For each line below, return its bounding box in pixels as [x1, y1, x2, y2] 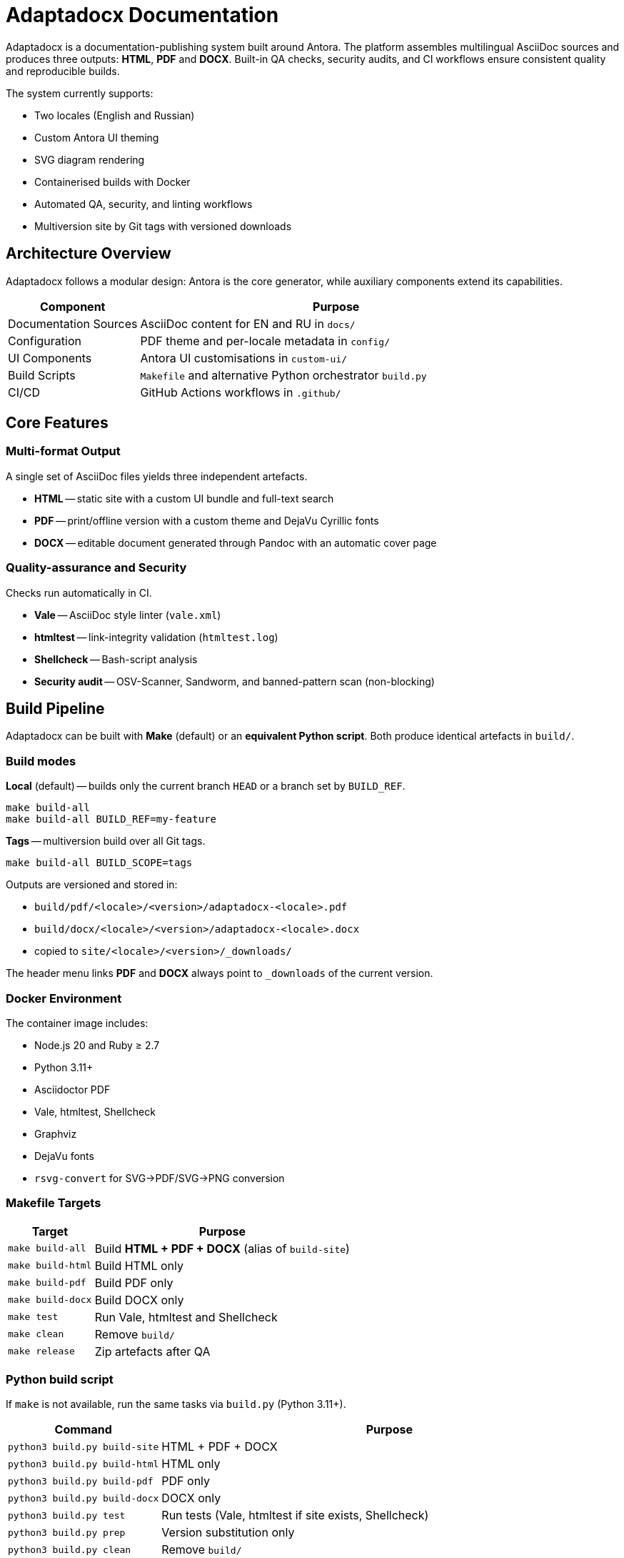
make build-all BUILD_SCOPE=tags [6, 857, 193, 869]
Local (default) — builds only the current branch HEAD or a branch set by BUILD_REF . [6, 780, 406, 793]
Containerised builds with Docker [34, 175, 191, 188]
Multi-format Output [6, 444, 121, 459]
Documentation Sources [8, 316, 138, 331]
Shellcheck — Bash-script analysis [34, 653, 198, 665]
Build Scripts [8, 367, 76, 382]
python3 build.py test [8, 1509, 126, 1521]
